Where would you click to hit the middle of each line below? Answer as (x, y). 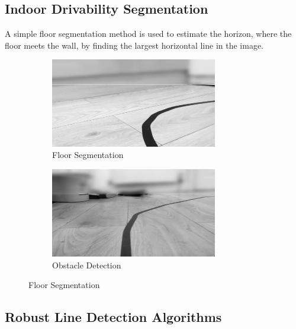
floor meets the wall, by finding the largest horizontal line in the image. (134, 45)
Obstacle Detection (87, 265)
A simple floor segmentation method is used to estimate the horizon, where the (148, 34)
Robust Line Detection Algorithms (113, 317)
